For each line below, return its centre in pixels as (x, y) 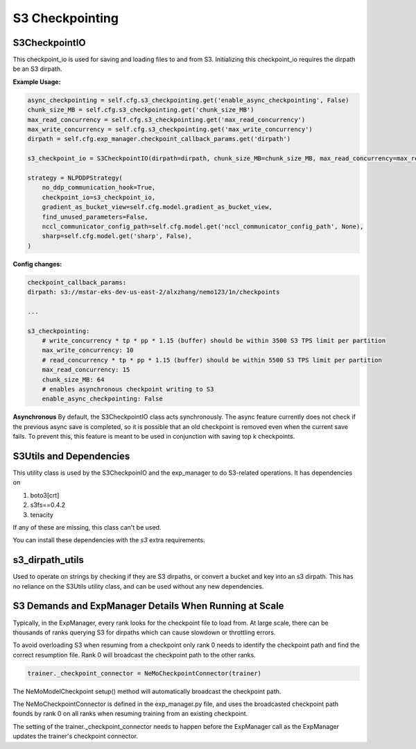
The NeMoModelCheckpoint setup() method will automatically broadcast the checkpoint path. (147, 691)
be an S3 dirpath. (37, 69)
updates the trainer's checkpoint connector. (76, 737)
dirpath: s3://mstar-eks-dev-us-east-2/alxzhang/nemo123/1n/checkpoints (154, 292)
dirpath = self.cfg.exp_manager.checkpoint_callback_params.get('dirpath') (159, 139)
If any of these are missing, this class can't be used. (87, 527)
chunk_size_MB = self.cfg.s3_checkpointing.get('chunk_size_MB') (141, 110)
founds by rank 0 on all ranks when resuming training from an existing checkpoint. (130, 714)
